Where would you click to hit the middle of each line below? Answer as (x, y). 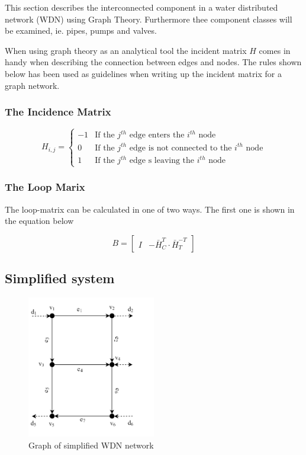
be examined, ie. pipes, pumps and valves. (81, 31)
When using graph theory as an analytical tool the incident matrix (126, 50)
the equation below (39, 221)
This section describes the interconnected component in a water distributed (141, 7)
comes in (275, 50)
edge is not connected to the (181, 148)
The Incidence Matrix (58, 112)
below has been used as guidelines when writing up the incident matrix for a (143, 73)
